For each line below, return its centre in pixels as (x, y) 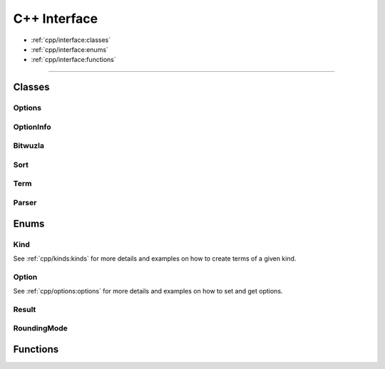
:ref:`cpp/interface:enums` (70, 49)
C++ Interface (56, 19)
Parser (25, 202)
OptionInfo (32, 127)
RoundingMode (40, 328)
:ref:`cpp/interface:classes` (71, 40)
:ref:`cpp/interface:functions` (74, 60)
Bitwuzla (29, 146)
